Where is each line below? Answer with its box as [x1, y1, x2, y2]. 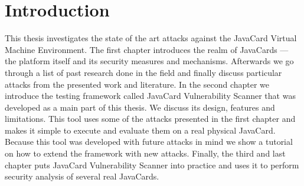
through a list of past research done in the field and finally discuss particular [5, 66, 282, 78]
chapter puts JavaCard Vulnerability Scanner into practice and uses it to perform [5, 158, 299, 171]
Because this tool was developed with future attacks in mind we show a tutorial [5, 135, 293, 148]
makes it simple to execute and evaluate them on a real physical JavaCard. [5, 124, 276, 136]
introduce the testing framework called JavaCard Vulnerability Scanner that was [5, 89, 296, 102]
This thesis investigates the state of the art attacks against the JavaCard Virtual [5, 32, 297, 44]
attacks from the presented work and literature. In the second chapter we [5, 78, 270, 90]
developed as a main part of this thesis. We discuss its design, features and [5, 101, 275, 113]
